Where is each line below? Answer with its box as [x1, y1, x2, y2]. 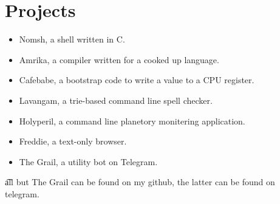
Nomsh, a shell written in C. [19, 33, 125, 46]
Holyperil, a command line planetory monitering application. [19, 114, 245, 127]
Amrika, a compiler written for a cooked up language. [19, 53, 219, 66]
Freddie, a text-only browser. [19, 135, 127, 148]
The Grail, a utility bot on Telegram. [19, 155, 158, 168]
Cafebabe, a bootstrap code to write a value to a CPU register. [19, 73, 254, 86]
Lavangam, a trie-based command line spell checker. [19, 93, 213, 106]
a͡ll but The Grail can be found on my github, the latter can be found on [5, 175, 275, 188]
